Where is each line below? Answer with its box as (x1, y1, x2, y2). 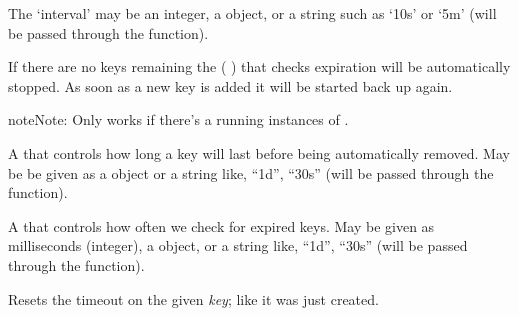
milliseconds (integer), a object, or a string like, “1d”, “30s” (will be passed (8, 235, 468, 256)
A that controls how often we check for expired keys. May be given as (8, 215, 435, 236)
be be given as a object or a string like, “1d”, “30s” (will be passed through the (8, 162, 494, 183)
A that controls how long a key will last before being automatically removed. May (8, 142, 510, 163)
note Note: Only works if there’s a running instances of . (8, 109, 349, 130)
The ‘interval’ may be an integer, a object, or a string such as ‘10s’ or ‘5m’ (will (8, 3, 497, 23)
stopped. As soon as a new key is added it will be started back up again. (8, 75, 453, 96)
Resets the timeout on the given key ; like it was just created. (8, 288, 379, 309)
